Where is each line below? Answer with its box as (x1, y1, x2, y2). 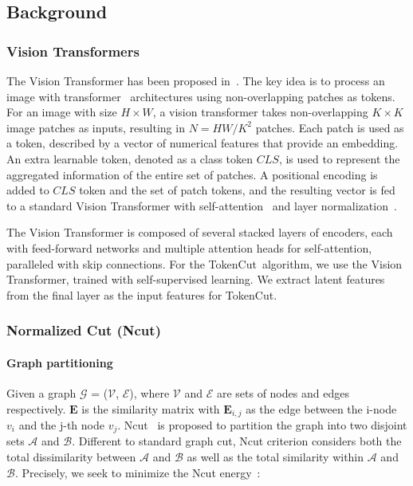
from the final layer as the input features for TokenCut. (6, 286, 277, 303)
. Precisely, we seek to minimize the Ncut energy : (14, 464, 261, 480)
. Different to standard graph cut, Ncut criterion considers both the (72, 433, 402, 449)
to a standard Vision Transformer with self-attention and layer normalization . (6, 197, 397, 214)
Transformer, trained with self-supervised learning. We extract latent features (6, 271, 385, 288)
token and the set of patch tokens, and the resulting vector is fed (79, 182, 395, 198)
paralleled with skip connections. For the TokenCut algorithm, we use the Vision (6, 255, 403, 272)
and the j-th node (18, 417, 104, 433)
